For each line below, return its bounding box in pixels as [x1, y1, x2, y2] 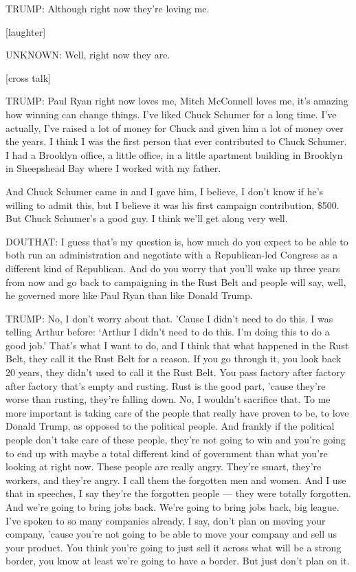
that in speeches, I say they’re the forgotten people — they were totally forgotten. [5, 486, 351, 500]
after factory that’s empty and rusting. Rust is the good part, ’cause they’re [5, 378, 326, 393]
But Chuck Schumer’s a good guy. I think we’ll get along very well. [5, 211, 288, 225]
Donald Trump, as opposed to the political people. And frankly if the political [5, 419, 335, 433]
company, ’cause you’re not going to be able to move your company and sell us [5, 527, 337, 541]
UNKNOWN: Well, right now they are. [5, 47, 170, 62]
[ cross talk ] [5, 70, 51, 85]
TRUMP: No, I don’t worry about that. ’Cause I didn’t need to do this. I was [5, 311, 333, 325]
